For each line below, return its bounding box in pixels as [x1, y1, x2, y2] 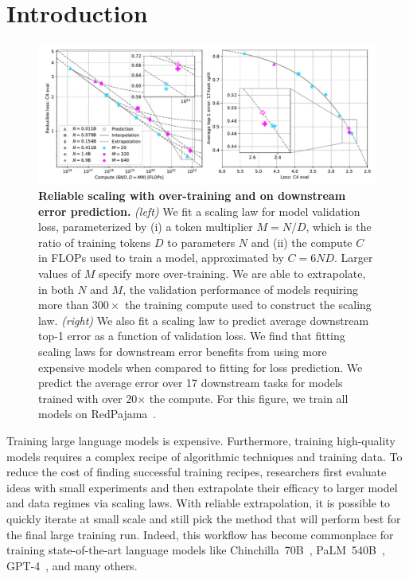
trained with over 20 [38, 389, 138, 406]
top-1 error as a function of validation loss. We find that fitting [38, 327, 345, 344]
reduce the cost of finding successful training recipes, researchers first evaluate [6, 464, 387, 480]
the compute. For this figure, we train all [149, 389, 349, 406]
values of [38, 265, 80, 282]
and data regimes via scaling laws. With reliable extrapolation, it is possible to [6, 495, 391, 511]
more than [38, 296, 89, 313]
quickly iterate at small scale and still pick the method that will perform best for [6, 510, 401, 526]
